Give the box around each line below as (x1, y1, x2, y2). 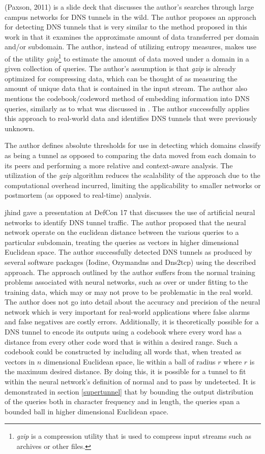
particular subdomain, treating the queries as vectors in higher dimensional (5, 236, 239, 247)
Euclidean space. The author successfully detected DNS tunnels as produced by (5, 247, 252, 257)
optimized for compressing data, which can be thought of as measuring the (5, 73, 238, 83)
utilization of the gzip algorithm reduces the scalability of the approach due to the (5, 170, 260, 180)
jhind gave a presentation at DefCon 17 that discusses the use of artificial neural (5, 206, 255, 217)
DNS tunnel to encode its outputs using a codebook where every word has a (5, 326, 242, 337)
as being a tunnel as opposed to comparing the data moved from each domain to (5, 149, 256, 160)
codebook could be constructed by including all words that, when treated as (5, 346, 242, 357)
